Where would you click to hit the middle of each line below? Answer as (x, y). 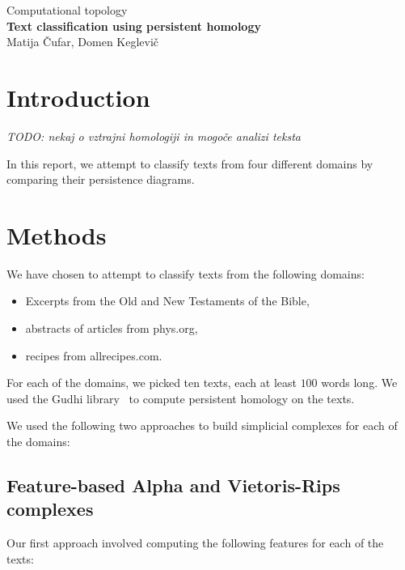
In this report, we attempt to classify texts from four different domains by (190, 163)
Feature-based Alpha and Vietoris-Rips (173, 485)
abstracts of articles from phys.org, (112, 328)
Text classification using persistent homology (134, 26)
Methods (57, 234)
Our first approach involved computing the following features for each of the (195, 543)
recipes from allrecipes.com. (94, 355)
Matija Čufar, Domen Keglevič (83, 42)
